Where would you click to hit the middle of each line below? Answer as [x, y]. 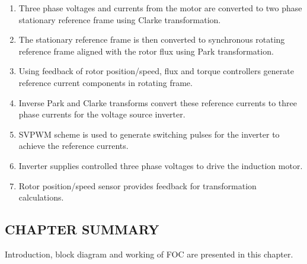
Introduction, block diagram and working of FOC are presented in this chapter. [149, 254]
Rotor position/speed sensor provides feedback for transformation [137, 185]
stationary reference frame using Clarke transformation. [120, 19]
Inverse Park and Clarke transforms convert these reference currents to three [158, 102]
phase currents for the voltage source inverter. [102, 114]
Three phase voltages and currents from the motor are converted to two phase [160, 8]
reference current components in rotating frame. [105, 82]
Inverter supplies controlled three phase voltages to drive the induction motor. [161, 165]
